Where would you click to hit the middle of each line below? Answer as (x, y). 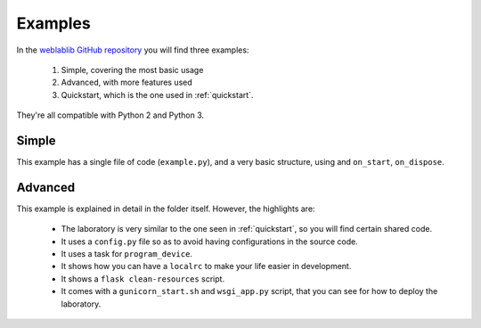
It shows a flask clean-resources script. (143, 279)
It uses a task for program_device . (127, 254)
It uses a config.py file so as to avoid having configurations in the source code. (209, 242)
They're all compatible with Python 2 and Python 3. (110, 115)
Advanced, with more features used (127, 82)
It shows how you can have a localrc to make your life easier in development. (206, 266)
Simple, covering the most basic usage (132, 70)
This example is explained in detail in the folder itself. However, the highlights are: (166, 209)
